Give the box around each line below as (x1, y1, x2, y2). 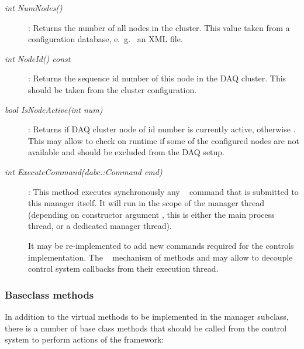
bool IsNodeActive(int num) (5, 103, 103, 115)
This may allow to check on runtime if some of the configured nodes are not (28, 134, 299, 146)
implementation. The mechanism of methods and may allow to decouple (28, 251, 293, 263)
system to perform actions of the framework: (5, 333, 164, 345)
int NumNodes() (5, 2, 63, 13)
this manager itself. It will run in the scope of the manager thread (28, 197, 265, 209)
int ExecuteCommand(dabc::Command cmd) (5, 165, 163, 177)
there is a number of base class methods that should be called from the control (5, 321, 287, 334)
